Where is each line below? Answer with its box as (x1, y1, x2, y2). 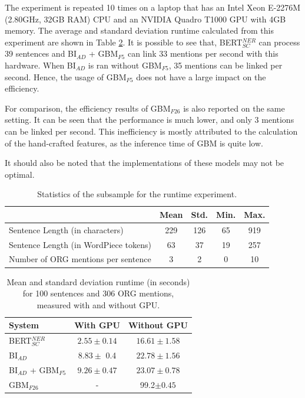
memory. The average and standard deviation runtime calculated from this (5, 24, 274, 37)
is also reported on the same (183, 102, 285, 114)
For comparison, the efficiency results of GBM (5, 102, 171, 114)
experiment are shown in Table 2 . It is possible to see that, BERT (5, 35, 243, 48)
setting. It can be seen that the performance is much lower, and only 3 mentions (5, 113, 294, 126)
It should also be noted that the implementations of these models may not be (5, 156, 284, 169)
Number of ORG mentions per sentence (9, 253, 151, 265)
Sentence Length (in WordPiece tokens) (9, 238, 152, 250)
